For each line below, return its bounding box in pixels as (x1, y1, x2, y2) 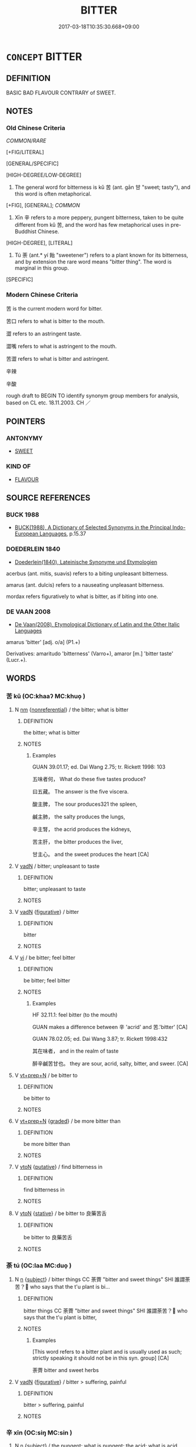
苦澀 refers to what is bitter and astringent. (6, 355, 109, 362)
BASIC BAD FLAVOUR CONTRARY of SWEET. (6, 89, 116, 96)
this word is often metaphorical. (14, 190, 92, 198)
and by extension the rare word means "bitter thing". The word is (14, 258, 172, 266)
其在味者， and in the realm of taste (32, 1047, 119, 1054)
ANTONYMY (6, 435, 43, 443)
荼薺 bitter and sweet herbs (32, 1366, 99, 1373)
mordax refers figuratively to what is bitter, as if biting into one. (6, 593, 158, 600)
